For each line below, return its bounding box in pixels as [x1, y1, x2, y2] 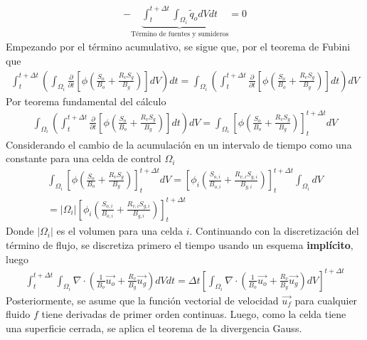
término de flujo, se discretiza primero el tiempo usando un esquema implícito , [6, 237, 353, 252]
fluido [6, 307, 31, 322]
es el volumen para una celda [56, 223, 183, 238]
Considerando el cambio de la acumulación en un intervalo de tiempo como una [6, 137, 352, 152]
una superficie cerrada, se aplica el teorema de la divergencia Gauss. [6, 320, 302, 335]
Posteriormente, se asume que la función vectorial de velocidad [6, 292, 279, 307]
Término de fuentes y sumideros [130, 30, 229, 38]
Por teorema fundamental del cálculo [6, 93, 166, 108]
